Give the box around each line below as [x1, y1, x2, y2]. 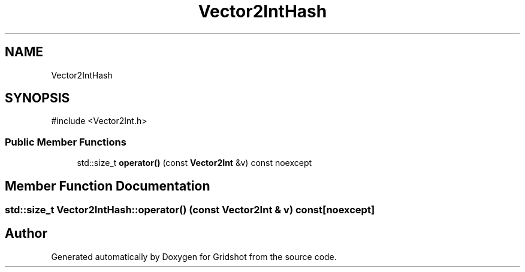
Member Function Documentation [5, 178, 210, 194]
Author [5, 226, 47, 241]
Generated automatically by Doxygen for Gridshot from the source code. [51, 251, 337, 262]
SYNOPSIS [5, 90, 70, 106]
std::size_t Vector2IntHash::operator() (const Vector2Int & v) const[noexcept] [5, 204, 375, 216]
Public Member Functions [5, 135, 126, 148]
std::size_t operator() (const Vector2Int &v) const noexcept [77, 158, 312, 168]
